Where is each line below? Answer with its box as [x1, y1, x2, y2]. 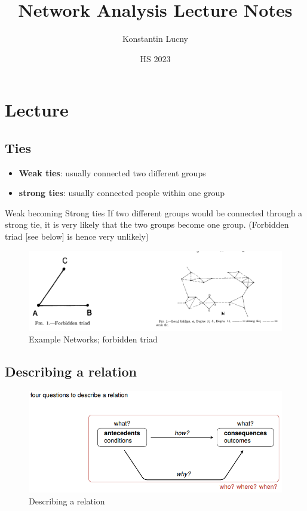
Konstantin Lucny [122, 32, 188, 45]
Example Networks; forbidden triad [29, 333, 158, 345]
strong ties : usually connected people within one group [19, 186, 225, 199]
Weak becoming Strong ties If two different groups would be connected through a [5, 206, 303, 219]
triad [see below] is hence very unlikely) [5, 230, 149, 243]
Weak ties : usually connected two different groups [19, 166, 206, 179]
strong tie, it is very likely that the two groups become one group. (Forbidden [5, 218, 289, 231]
